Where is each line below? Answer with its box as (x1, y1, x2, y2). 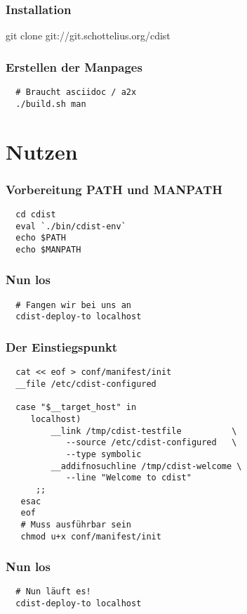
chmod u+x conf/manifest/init (20, 531, 161, 542)
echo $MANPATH (15, 244, 81, 255)
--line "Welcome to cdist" (65, 473, 192, 483)
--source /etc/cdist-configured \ (65, 437, 237, 448)
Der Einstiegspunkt (6, 338, 118, 356)
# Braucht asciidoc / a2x (15, 87, 137, 98)
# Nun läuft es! (15, 587, 91, 597)
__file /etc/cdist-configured (15, 378, 156, 389)
